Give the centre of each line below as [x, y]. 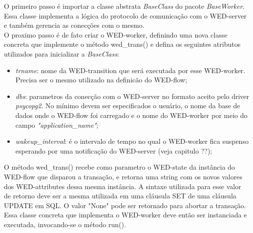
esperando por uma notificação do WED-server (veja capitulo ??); [114, 150]
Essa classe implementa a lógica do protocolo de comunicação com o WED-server [125, 15]
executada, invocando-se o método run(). [65, 224]
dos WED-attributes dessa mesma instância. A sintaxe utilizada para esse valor [123, 186]
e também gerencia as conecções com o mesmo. [74, 25]
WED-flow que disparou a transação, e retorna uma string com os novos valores [123, 176]
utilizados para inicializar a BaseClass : [62, 53]
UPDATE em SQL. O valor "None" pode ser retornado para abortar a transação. [125, 205]
